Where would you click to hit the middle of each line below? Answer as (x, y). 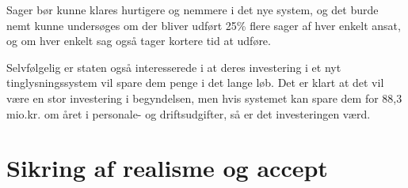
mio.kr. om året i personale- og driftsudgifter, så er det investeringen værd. (189, 113)
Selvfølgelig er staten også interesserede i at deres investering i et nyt (174, 67)
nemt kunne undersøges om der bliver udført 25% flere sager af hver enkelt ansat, (204, 25)
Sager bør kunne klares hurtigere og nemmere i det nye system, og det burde (193, 9)
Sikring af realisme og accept (167, 168)
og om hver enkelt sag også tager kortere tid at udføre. (139, 41)
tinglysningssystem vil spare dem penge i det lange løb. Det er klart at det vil (195, 83)
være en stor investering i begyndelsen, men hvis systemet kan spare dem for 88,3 (204, 98)
